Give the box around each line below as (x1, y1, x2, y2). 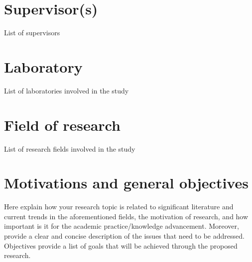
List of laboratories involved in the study (4, 85, 129, 95)
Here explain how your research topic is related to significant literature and (4, 201, 234, 212)
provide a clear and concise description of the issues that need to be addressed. (4, 231, 245, 241)
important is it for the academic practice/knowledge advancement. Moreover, (4, 221, 239, 231)
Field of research (4, 114, 121, 135)
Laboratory (4, 56, 83, 77)
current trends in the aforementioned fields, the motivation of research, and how (4, 211, 249, 221)
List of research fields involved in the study (4, 143, 135, 154)
